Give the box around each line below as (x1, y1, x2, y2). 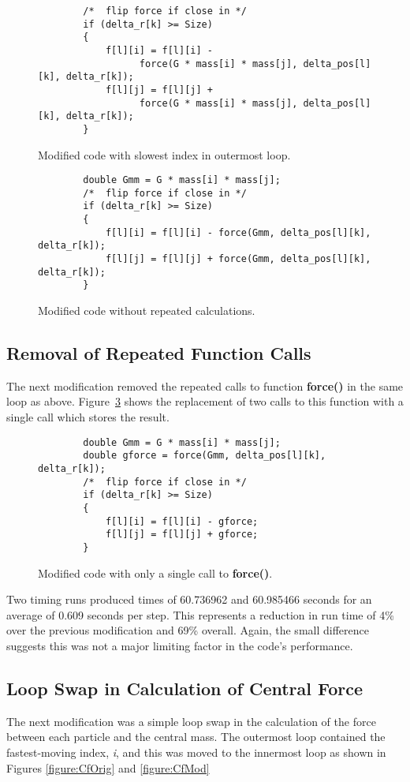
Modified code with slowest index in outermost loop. (38, 146, 291, 163)
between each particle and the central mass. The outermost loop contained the (6, 728, 386, 745)
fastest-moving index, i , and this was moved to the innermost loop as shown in (6, 743, 386, 760)
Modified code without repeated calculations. (38, 302, 255, 319)
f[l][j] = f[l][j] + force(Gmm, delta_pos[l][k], (105, 253, 371, 265)
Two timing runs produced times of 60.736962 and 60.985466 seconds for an (6, 591, 372, 608)
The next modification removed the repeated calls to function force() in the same (6, 377, 404, 394)
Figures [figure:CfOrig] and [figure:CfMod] (6, 759, 210, 776)
